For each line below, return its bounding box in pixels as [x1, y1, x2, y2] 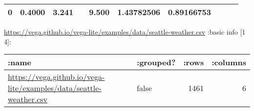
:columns [212, 56, 246, 68]
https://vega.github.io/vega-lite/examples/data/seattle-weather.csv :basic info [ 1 [4, 27, 246, 37]
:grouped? [137, 56, 176, 68]
